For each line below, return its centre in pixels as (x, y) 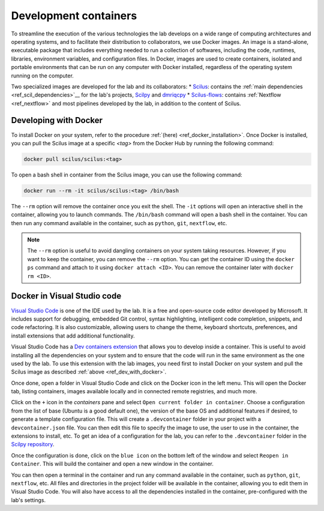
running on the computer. (43, 76)
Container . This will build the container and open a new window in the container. (112, 464)
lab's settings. (28, 500)
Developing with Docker (57, 120)
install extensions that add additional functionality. (73, 336)
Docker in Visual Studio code (66, 296)
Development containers (74, 16)
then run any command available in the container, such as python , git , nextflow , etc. (119, 223)
